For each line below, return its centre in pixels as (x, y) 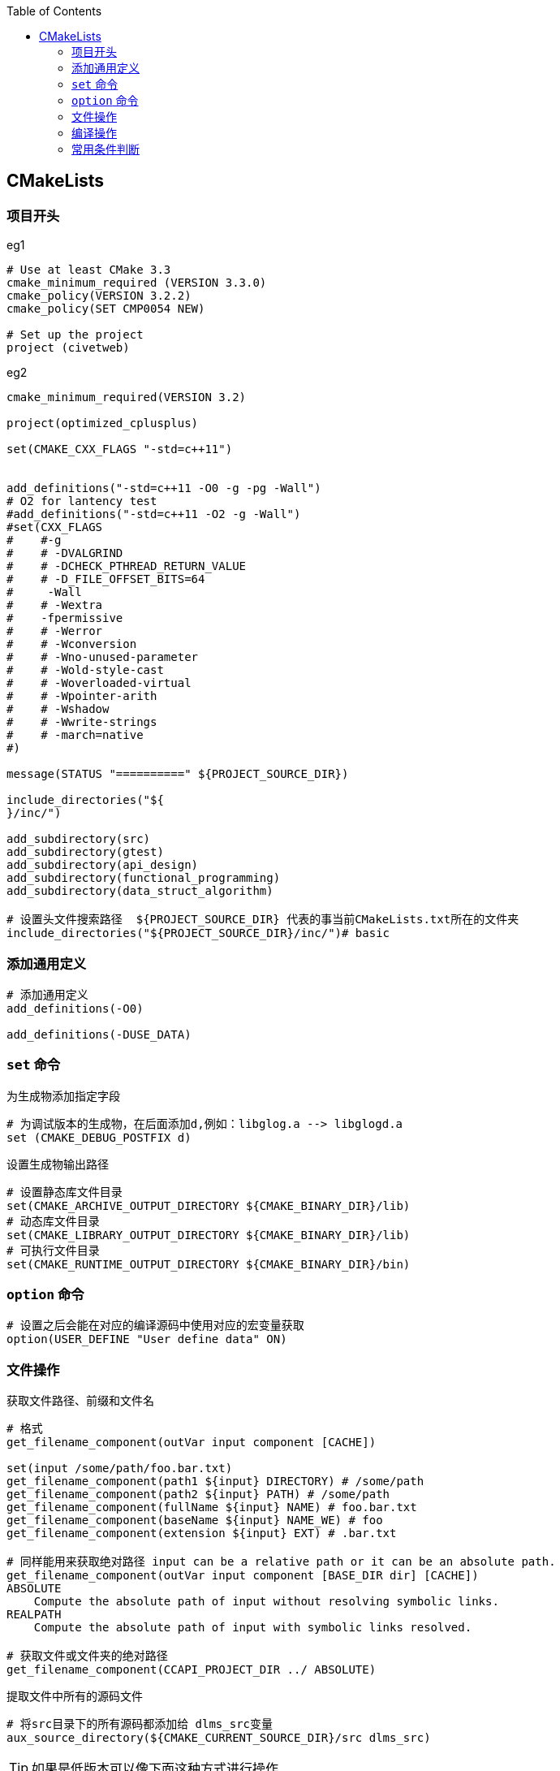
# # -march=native (75, 735)
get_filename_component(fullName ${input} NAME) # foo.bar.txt (212, 1508)
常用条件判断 (106, 149)
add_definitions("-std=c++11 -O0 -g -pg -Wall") (164, 488)
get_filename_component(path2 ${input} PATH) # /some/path (198, 1495)
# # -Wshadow (58, 709)
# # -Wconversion (72, 644)
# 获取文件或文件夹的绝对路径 (87, 1656)
